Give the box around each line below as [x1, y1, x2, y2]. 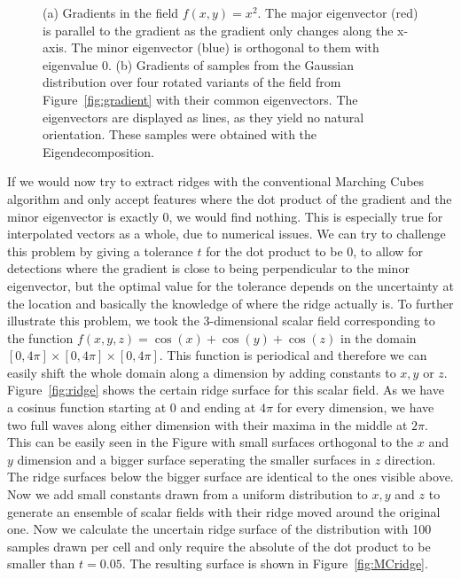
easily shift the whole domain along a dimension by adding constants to [7, 363, 396, 381]
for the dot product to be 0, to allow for [206, 241, 423, 260]
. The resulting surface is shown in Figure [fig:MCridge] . [121, 554, 428, 573]
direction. [384, 450, 436, 468]
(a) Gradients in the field [43, 4, 179, 21]
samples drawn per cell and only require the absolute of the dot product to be [7, 536, 431, 555]
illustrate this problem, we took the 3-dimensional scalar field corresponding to [7, 311, 435, 330]
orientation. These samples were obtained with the [43, 125, 317, 144]
